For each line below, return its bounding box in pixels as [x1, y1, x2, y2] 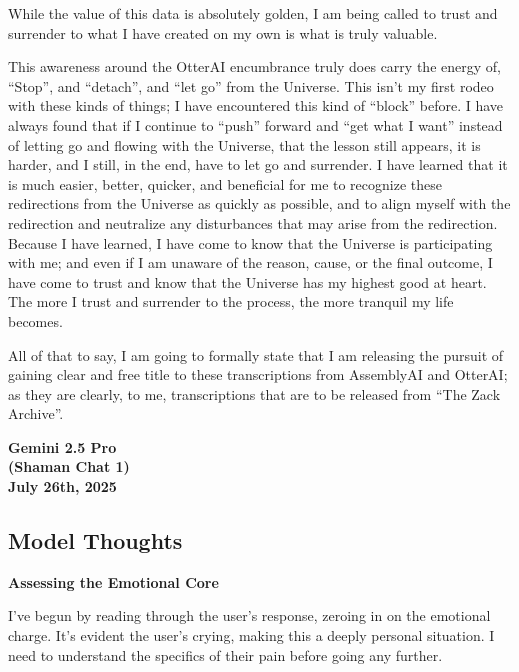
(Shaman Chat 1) [8, 456, 130, 477]
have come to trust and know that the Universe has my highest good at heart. [8, 271, 487, 292]
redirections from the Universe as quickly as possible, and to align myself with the [8, 193, 511, 214]
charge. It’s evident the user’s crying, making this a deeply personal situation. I [8, 625, 495, 646]
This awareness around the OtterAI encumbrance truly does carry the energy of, [8, 56, 501, 77]
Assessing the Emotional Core [8, 571, 219, 592]
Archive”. [8, 403, 64, 424]
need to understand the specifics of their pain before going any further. [8, 644, 443, 665]
